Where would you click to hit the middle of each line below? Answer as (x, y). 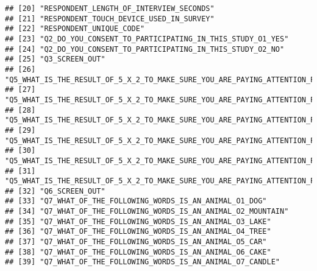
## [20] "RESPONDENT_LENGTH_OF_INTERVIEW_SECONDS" (110, 9)
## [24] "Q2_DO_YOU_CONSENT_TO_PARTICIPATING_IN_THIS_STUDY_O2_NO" (145, 49)
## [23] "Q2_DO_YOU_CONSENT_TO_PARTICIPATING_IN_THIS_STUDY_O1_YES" (147, 39)
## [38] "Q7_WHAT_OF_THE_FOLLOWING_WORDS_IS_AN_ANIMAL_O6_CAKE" (138, 252)
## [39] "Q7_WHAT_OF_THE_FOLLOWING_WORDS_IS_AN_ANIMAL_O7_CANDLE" (143, 262)
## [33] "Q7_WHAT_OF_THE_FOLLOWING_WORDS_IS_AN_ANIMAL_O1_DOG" (136, 201)
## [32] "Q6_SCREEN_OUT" (55, 191)
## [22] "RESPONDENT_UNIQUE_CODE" (75, 29)
